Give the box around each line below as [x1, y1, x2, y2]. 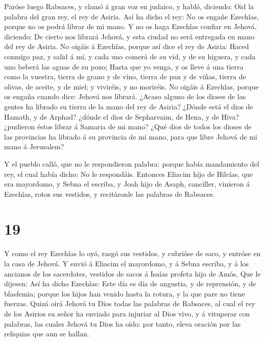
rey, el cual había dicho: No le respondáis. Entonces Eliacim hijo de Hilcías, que [4, 168, 253, 179]
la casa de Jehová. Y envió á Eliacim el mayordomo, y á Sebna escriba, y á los [4, 258, 249, 268]
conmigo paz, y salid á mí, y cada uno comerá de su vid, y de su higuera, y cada [4, 51, 256, 61]
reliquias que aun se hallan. [4, 328, 89, 339]
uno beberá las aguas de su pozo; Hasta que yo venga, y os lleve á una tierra [4, 61, 244, 72]
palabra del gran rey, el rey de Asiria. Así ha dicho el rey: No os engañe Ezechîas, [4, 11, 259, 21]
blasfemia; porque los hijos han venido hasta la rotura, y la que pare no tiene [4, 288, 245, 299]
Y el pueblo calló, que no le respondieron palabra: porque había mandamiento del [4, 158, 259, 169]
